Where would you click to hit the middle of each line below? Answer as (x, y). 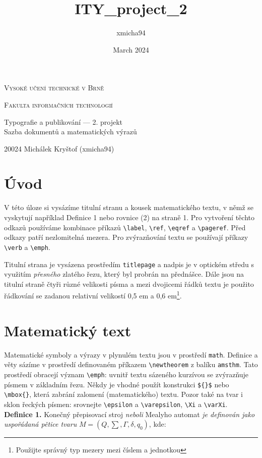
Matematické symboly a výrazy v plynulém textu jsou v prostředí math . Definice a (131, 354)
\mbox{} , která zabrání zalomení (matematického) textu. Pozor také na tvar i (123, 394)
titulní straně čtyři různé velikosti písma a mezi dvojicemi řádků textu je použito (129, 284)
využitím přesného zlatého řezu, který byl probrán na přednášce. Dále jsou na (124, 274)
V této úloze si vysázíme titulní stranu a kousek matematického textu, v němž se (129, 207)
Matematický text (68, 330)
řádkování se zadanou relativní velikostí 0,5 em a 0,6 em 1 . (93, 295)
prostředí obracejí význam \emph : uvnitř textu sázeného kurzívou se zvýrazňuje (126, 374)
